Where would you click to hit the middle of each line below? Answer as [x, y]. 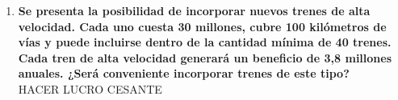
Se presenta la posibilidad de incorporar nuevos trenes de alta [194, 10]
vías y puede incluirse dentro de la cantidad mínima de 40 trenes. [205, 42]
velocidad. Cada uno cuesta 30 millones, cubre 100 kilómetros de [202, 26]
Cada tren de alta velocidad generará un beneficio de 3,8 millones [205, 57]
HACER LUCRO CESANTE [90, 88]
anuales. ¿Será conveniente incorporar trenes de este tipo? [184, 73]
